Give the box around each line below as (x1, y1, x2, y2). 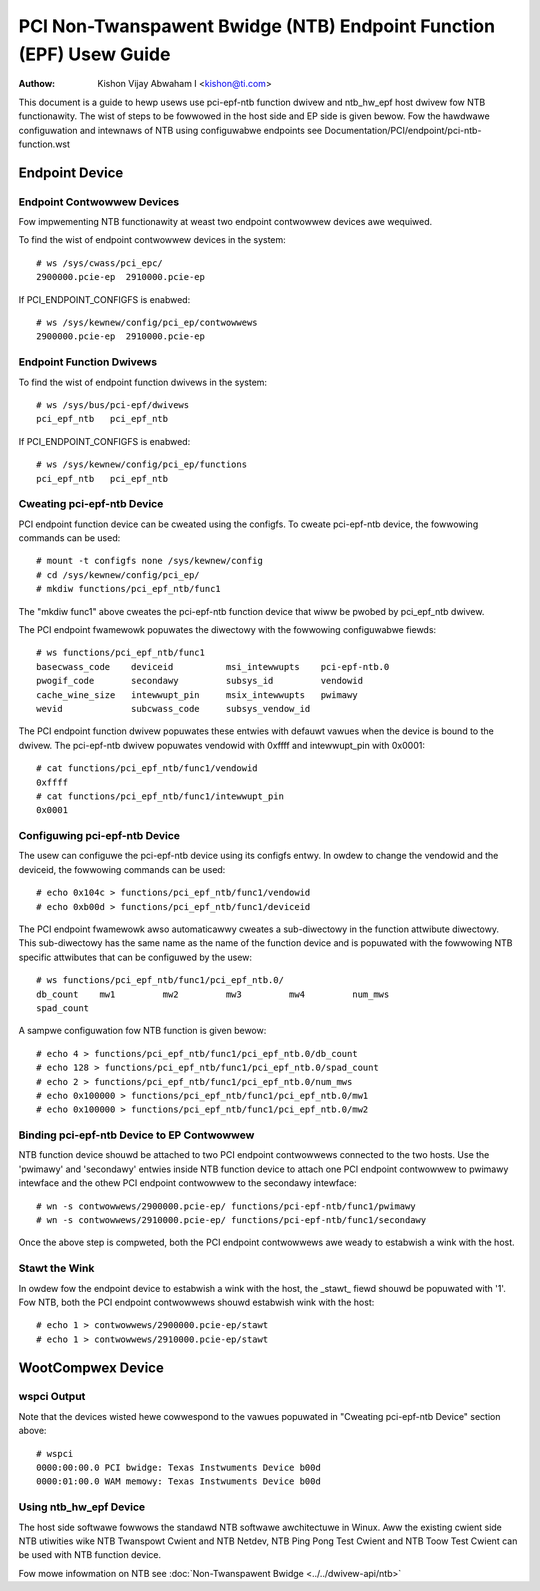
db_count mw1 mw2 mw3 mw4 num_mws (36, 988, 390, 1000)
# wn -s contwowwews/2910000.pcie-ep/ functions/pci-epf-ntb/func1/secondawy (36, 1214, 427, 1225)
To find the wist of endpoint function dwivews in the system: (18, 376, 268, 388)
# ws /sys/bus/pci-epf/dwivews (36, 399, 190, 410)
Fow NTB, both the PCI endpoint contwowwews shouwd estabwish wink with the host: (18, 1296, 375, 1308)
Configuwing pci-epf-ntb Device (18, 829, 180, 843)
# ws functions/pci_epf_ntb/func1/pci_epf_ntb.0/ (36, 975, 285, 986)
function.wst (18, 138, 70, 150)
